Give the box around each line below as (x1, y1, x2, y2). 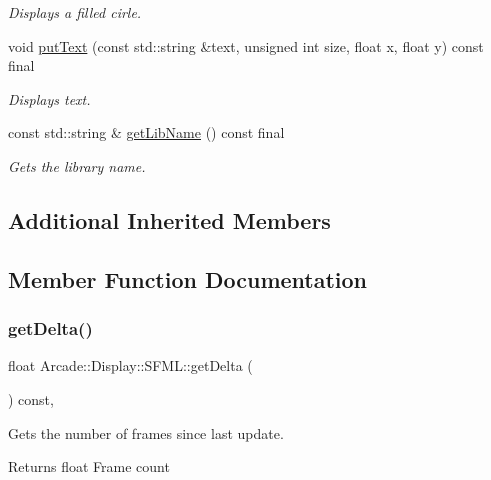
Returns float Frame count (8, 456, 170, 477)
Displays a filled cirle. (8, 2, 142, 22)
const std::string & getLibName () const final (8, 122, 285, 143)
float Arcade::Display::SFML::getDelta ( (8, 355, 253, 376)
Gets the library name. (8, 155, 146, 176)
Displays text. (8, 88, 91, 109)
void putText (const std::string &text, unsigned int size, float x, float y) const (8, 35, 484, 56)
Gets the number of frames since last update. (8, 422, 284, 443)
